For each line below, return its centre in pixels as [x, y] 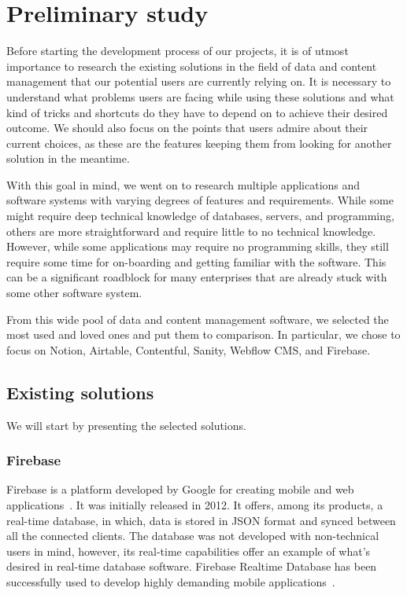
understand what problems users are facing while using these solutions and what [200, 96]
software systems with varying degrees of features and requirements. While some [200, 200]
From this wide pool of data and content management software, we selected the [198, 319]
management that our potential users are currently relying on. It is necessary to [199, 81]
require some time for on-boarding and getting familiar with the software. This [196, 261]
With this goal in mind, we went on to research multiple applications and [183, 184]
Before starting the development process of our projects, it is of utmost [178, 51]
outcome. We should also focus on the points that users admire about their [187, 128]
